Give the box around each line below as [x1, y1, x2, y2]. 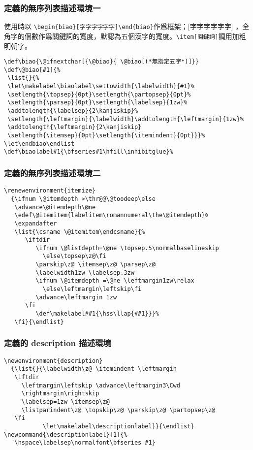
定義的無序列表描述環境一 [4, 1, 101, 14]
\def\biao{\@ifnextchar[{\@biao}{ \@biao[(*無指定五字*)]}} [4, 58, 199, 65]
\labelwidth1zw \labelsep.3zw [35, 269, 134, 276]
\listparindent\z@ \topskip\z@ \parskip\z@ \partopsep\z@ [21, 406, 216, 414]
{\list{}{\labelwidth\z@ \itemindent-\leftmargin [11, 365, 177, 373]
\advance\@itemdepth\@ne [14, 203, 96, 211]
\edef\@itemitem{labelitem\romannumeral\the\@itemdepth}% [14, 212, 209, 219]
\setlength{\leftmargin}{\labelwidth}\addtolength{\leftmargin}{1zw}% [7, 115, 244, 123]
